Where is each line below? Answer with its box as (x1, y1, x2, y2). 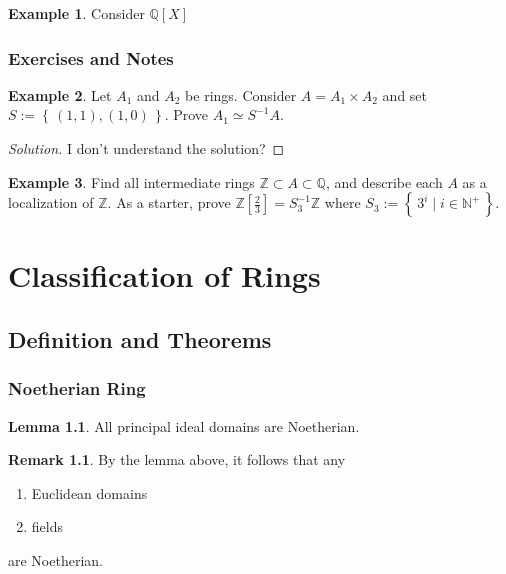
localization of (8, 192, 94, 213)
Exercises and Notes (8, 45, 174, 70)
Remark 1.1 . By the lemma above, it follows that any (8, 449, 346, 470)
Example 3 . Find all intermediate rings (8, 171, 255, 192)
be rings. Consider (185, 84, 297, 105)
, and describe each (325, 171, 443, 192)
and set (382, 84, 428, 105)
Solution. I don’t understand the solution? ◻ (8, 138, 285, 158)
